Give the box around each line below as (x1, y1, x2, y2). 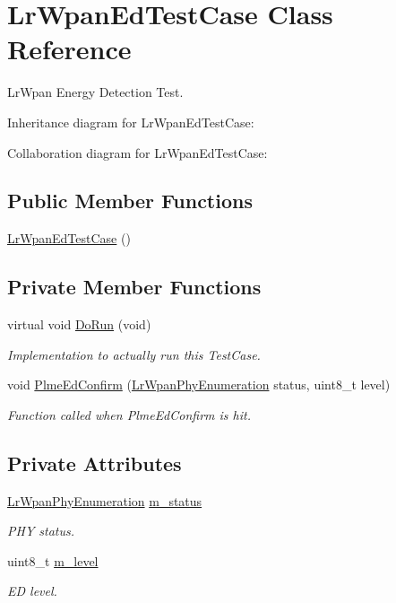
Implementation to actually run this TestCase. (7, 345, 261, 363)
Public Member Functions (7, 187, 253, 214)
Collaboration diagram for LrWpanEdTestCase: (7, 143, 268, 162)
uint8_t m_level (7, 551, 99, 570)
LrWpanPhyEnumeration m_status (7, 491, 202, 510)
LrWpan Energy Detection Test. (7, 83, 184, 101)
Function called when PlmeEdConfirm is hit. (7, 405, 251, 424)
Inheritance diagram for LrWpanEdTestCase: (7, 112, 254, 131)
